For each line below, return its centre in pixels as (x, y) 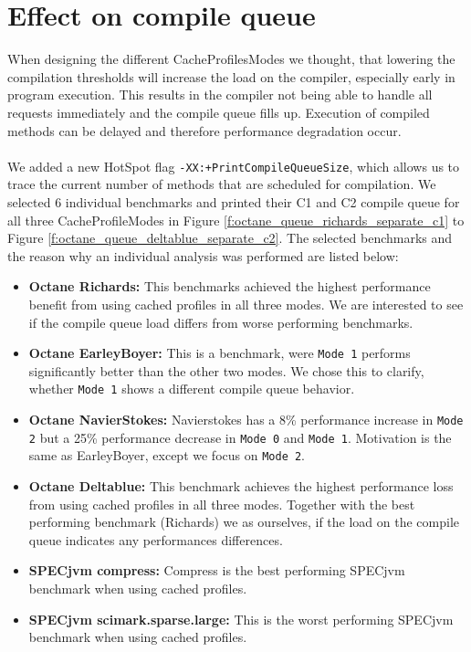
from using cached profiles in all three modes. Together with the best (222, 504)
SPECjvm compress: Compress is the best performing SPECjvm (217, 570)
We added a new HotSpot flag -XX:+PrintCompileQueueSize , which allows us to (234, 166)
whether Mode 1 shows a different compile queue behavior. (192, 389)
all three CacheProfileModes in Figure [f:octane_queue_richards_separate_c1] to (236, 220)
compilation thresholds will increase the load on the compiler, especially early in (231, 76)
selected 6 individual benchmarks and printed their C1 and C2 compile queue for (234, 201)
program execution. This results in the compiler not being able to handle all (220, 95)
